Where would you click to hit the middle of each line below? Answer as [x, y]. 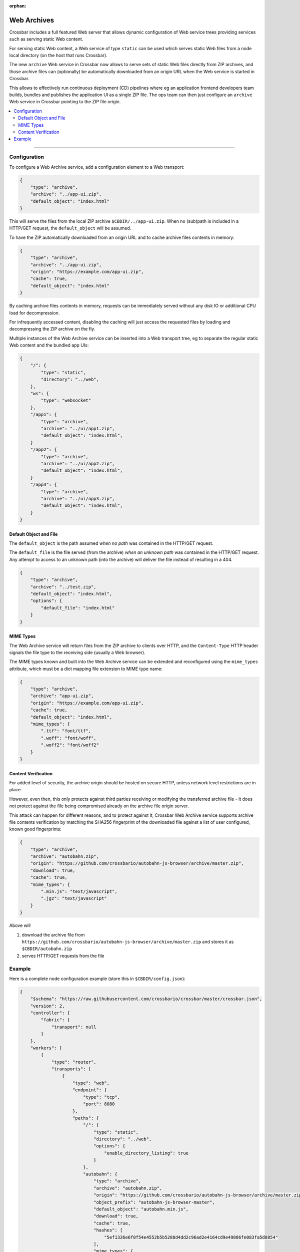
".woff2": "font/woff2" [70, 745]
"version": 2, [47, 1006]
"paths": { [86, 1118]
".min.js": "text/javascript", [79, 892]
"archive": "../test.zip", [63, 587]
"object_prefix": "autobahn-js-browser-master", [154, 1202]
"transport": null [74, 1027]
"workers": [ [46, 1048]
